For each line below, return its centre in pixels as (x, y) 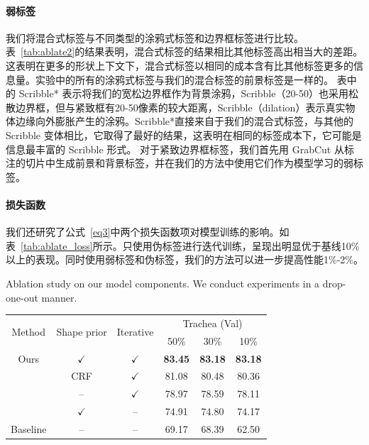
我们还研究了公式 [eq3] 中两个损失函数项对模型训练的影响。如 (148, 232)
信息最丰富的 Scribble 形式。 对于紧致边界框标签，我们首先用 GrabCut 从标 (180, 149)
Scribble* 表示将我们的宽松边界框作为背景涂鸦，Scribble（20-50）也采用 (184, 93)
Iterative (135, 332)
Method (28, 332)
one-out (22, 297)
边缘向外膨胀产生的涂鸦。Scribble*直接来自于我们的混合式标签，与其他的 (184, 121)
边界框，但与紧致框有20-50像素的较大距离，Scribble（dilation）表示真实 (180, 107)
